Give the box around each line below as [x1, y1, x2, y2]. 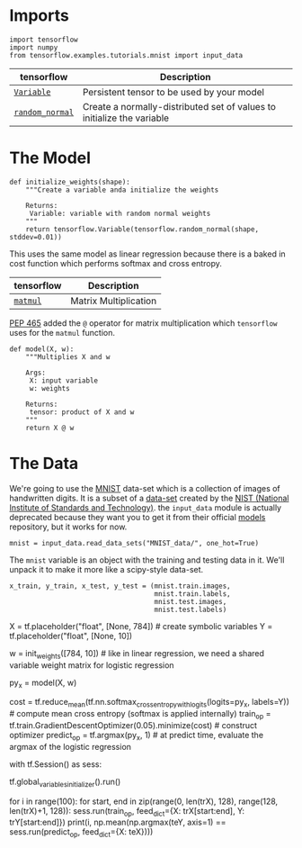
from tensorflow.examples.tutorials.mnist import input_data [9, 50, 244, 59]
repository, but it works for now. [9, 521, 128, 532]
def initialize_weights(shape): [9, 177, 130, 186]
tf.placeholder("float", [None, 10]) [9, 630, 133, 641]
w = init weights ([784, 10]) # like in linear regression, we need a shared [9, 647, 265, 661]
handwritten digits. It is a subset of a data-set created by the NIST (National [9, 492, 289, 503]
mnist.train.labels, [154, 589, 231, 599]
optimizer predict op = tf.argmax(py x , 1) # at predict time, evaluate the [9, 730, 263, 743]
